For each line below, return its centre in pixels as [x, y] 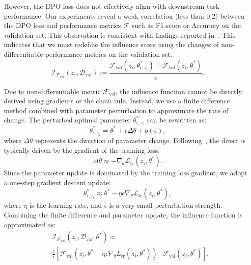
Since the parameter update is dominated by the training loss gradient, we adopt [126, 173]
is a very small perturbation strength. [166, 205]
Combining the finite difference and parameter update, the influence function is [123, 215]
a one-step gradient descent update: [57, 182]
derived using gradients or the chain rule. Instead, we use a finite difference [117, 101]
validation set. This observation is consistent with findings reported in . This [120, 35]
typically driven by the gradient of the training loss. [82, 150]
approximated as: [30, 224]
